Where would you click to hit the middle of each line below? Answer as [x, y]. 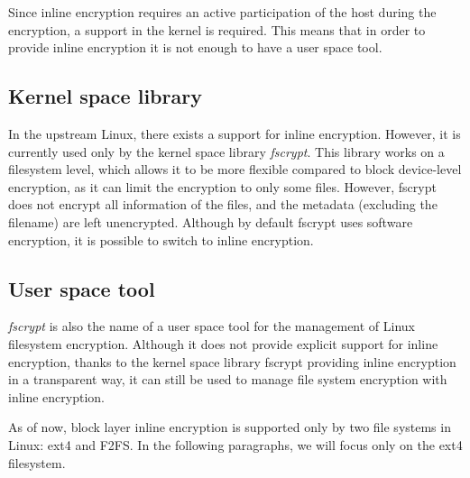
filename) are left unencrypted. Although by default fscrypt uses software [211, 221]
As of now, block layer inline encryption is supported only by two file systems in [230, 427]
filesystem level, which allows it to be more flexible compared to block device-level [235, 169]
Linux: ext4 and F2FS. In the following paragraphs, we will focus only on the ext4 [235, 444]
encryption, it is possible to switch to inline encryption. [161, 239]
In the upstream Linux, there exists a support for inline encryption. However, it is [235, 133]
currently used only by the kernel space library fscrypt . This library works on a [226, 151]
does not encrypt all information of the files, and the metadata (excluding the [223, 204]
